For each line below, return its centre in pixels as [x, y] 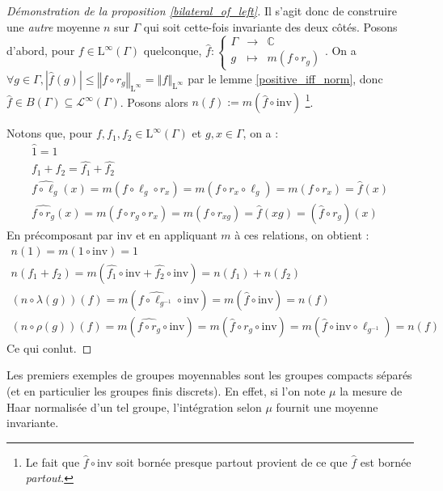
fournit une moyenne [327, 406]
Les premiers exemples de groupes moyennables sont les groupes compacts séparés [209, 375]
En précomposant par [60, 235]
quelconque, [173, 51]
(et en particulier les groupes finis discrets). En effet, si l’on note [166, 390]
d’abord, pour [41, 51]
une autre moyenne [53, 26]
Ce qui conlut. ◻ [49, 347]
